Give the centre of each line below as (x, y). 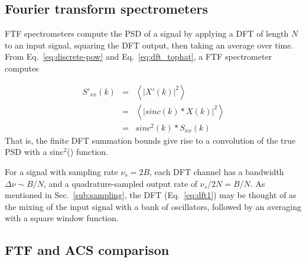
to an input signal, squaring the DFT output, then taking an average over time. (149, 45)
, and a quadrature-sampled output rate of (121, 183)
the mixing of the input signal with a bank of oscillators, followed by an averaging (153, 206)
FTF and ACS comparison (87, 250)
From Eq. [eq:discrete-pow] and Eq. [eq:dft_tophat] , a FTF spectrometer (139, 56)
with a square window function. (62, 218)
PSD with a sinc (34, 152)
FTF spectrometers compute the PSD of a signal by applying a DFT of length (147, 33)
